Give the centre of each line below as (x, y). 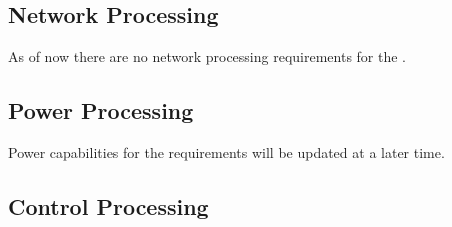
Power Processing (101, 110)
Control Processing (108, 205)
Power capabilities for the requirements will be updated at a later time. (226, 152)
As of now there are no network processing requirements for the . (207, 56)
